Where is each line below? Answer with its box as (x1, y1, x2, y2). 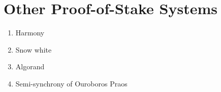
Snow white (15, 44, 52, 55)
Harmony (15, 27, 45, 38)
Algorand (15, 61, 45, 72)
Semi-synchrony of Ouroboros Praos (15, 78, 128, 88)
